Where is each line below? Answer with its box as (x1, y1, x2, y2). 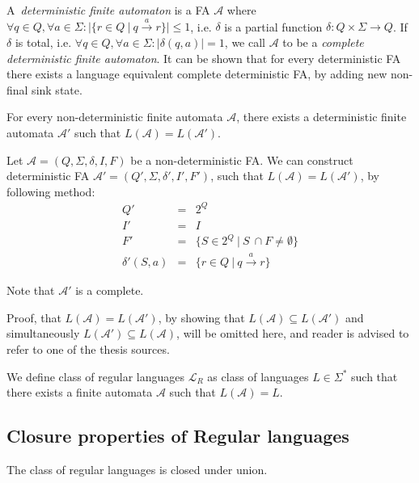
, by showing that (158, 309, 245, 325)
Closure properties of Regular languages (6, 423, 349, 448)
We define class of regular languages (6, 367, 185, 384)
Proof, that (6, 309, 61, 325)
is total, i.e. (15, 33, 72, 50)
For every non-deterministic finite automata (6, 108, 223, 125)
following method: (6, 183, 95, 199)
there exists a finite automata (6, 384, 153, 401)
